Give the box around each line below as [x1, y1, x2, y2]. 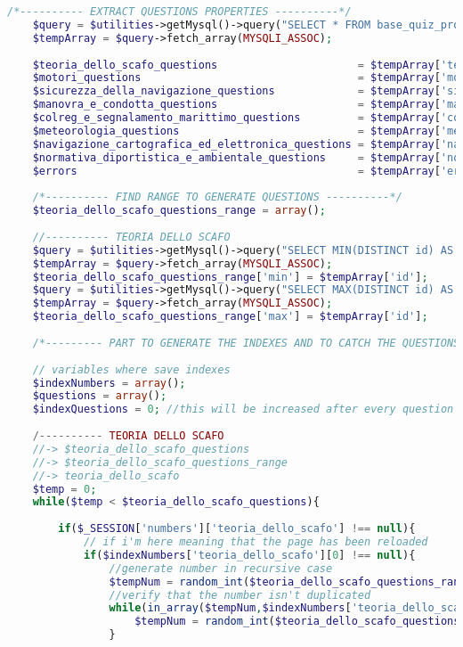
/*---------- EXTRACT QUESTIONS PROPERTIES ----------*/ [7, 5, 352, 18]
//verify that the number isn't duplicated [109, 588, 371, 602]
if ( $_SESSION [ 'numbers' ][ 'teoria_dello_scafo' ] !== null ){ [58, 522, 416, 536]
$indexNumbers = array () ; [32, 376, 186, 389]
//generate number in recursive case [109, 561, 333, 575]
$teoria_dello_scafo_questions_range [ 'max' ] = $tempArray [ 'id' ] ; [32, 310, 428, 323]
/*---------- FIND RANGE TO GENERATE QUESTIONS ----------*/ [32, 191, 402, 204]
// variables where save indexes [32, 363, 231, 376]
